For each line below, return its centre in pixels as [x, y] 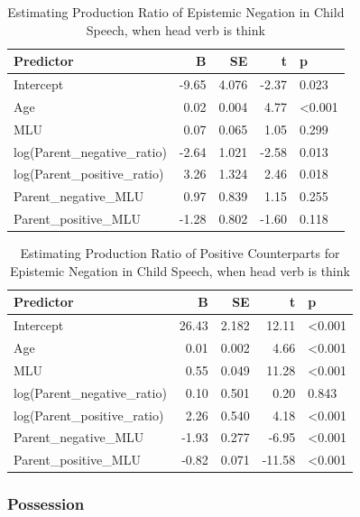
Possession [46, 504]
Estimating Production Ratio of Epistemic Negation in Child [176, 12]
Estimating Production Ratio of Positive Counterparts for [180, 253]
